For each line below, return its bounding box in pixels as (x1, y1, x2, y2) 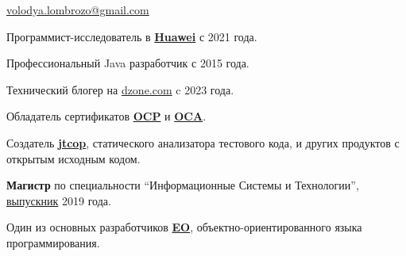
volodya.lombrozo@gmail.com (6, 2, 149, 17)
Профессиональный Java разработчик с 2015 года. (6, 55, 249, 71)
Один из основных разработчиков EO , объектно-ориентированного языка (6, 219, 362, 235)
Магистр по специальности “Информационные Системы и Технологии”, (6, 177, 359, 193)
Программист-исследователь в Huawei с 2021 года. (6, 28, 257, 44)
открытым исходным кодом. (6, 150, 141, 166)
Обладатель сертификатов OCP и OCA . (6, 108, 207, 124)
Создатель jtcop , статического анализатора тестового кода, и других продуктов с (6, 134, 400, 151)
